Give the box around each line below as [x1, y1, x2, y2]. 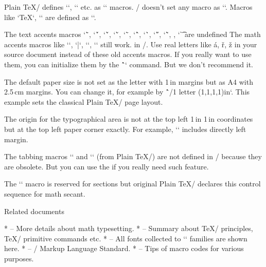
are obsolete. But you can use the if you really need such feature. [4, 161, 209, 171]
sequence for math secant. [4, 188, 85, 199]
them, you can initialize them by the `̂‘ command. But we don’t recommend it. [4, 59, 253, 69]
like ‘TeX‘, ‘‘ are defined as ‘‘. [4, 11, 96, 22]
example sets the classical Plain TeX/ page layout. [4, 96, 163, 107]
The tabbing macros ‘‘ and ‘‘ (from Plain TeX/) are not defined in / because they [4, 151, 262, 162]
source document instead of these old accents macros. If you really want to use [4, 49, 252, 60]
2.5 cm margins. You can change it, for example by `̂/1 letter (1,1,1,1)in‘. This [4, 86, 250, 97]
